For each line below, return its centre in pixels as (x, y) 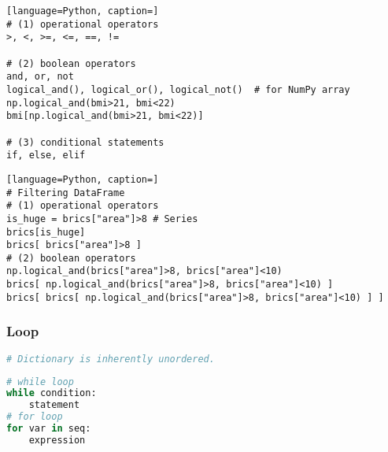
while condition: (52, 393)
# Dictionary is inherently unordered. (111, 359)
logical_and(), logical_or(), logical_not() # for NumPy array (178, 89)
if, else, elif (46, 156)
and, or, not (40, 77)
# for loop (35, 417)
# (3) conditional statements (85, 142)
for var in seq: (49, 429)
